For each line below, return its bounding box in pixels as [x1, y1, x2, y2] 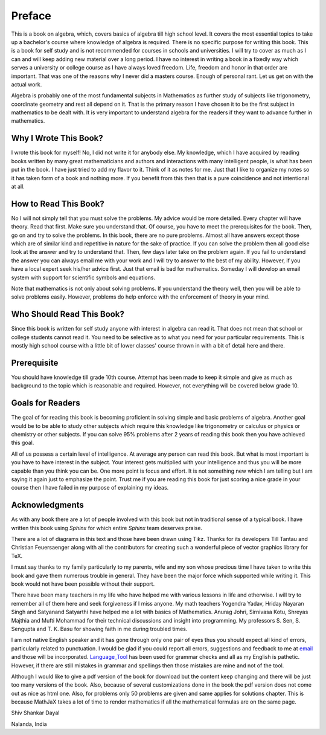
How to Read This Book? [11, 198, 105, 209]
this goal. [11, 439, 34, 447]
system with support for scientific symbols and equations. [11, 274, 156, 281]
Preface [11, 9, 51, 22]
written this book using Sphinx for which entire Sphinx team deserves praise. [11, 524, 202, 531]
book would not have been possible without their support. [11, 580, 155, 588]
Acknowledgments [11, 500, 85, 510]
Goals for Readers [11, 398, 81, 408]
